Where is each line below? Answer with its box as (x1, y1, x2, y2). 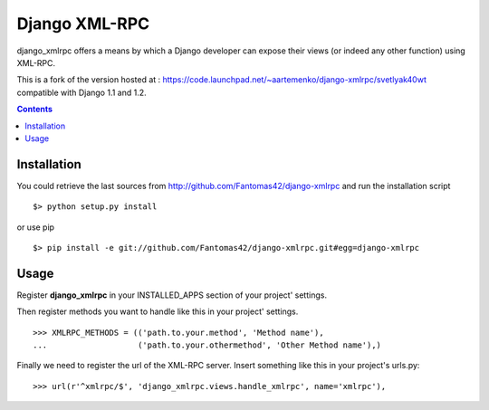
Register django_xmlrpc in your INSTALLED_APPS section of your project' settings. (16, 290, 328, 300)
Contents (16, 104, 53, 115)
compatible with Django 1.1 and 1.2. (16, 87, 147, 98)
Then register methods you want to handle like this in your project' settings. (16, 306, 299, 317)
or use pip (16, 222, 54, 233)
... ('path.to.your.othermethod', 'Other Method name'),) (33, 340, 382, 350)
